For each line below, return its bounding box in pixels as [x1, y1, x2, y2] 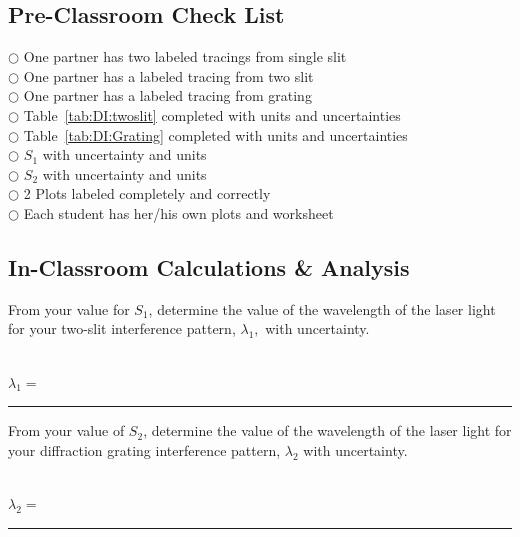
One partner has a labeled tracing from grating [23, 85, 312, 106]
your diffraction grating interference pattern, [8, 439, 281, 460]
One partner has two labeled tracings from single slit [23, 46, 347, 67]
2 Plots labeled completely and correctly [23, 183, 271, 204]
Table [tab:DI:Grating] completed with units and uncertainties [23, 124, 408, 145]
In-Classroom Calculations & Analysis [8, 251, 410, 282]
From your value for [8, 298, 130, 319]
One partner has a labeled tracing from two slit [23, 65, 314, 86]
